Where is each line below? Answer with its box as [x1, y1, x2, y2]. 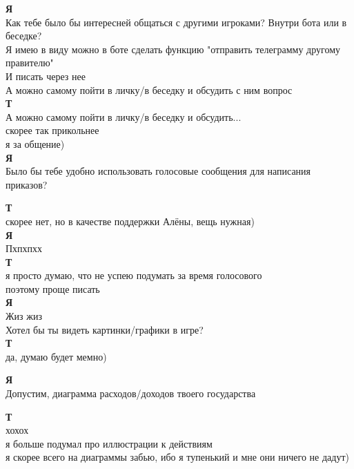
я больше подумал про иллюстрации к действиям [6, 436, 213, 450]
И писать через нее [6, 68, 86, 83]
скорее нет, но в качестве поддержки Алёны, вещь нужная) [6, 213, 255, 228]
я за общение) [6, 136, 65, 151]
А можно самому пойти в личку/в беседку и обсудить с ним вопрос [6, 82, 293, 97]
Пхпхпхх [6, 241, 43, 256]
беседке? [6, 28, 42, 43]
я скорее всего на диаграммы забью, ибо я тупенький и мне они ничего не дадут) [6, 450, 349, 464]
